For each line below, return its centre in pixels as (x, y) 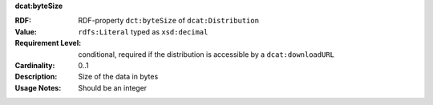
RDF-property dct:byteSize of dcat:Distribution (169, 21)
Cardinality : (35, 65)
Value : (26, 31)
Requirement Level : (48, 43)
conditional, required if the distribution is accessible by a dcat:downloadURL (206, 54)
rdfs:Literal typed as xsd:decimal (143, 31)
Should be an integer (113, 87)
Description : (36, 77)
